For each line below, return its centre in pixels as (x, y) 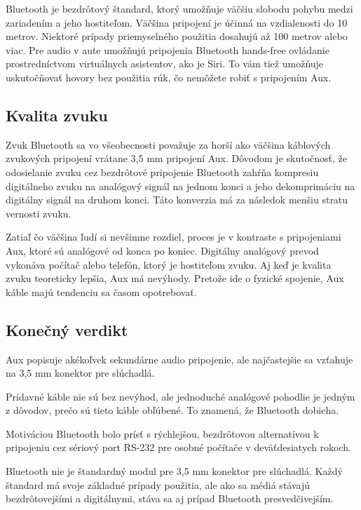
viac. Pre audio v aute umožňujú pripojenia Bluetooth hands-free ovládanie (168, 49)
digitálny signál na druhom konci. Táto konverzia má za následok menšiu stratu (177, 200)
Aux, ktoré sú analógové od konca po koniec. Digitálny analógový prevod (162, 250)
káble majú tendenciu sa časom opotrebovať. (101, 291)
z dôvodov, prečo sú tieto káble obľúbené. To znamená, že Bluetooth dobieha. (172, 410)
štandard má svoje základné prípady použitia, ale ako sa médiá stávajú (158, 484)
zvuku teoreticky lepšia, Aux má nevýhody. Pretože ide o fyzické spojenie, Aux (175, 278)
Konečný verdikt (67, 329)
